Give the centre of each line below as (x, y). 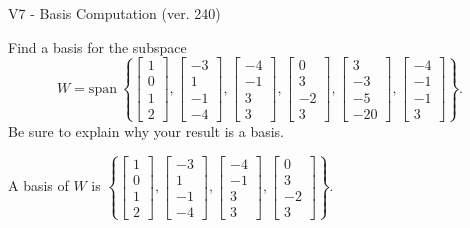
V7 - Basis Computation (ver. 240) (114, 13)
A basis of (38, 185)
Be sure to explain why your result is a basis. (146, 130)
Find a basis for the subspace (97, 46)
